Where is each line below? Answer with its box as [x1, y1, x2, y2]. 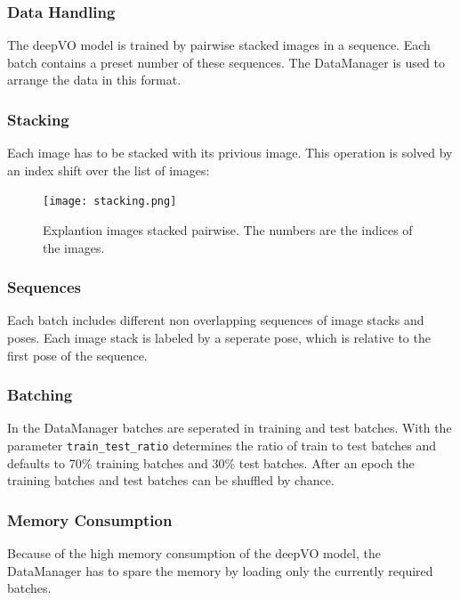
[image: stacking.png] [43, 195, 177, 208]
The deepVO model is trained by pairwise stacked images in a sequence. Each [7, 36, 431, 54]
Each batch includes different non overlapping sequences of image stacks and [7, 311, 424, 329]
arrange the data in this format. [7, 70, 182, 89]
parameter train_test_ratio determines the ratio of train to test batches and [7, 436, 437, 455]
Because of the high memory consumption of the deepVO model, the [7, 544, 381, 563]
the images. [43, 238, 105, 256]
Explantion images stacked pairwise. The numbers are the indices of [43, 221, 413, 239]
